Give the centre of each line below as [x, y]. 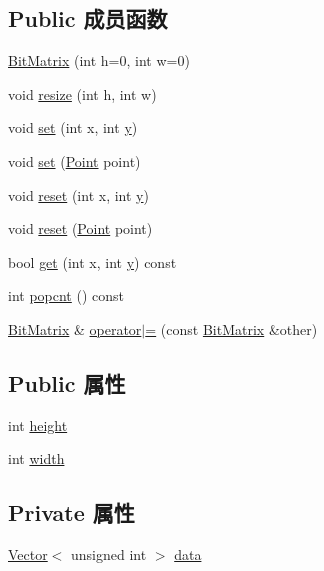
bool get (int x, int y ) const [92, 261]
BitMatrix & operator [75, 328]
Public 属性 [67, 382]
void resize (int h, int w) [82, 93]
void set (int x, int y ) [73, 127]
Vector [28, 554]
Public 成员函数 [88, 18]
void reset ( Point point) [80, 228]
